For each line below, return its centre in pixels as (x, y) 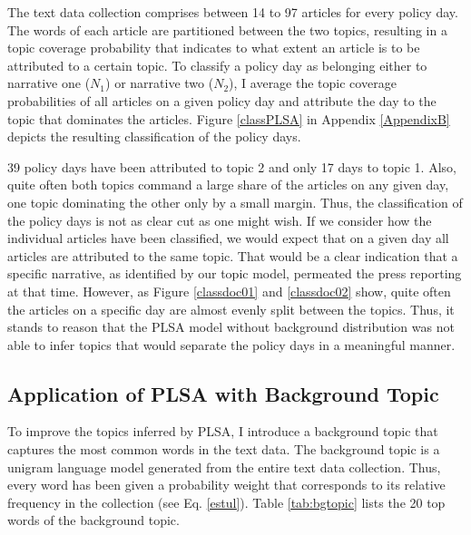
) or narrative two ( (160, 83)
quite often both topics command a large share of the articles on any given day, (228, 185)
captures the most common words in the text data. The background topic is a (224, 449)
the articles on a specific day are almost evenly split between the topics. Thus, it (231, 309)
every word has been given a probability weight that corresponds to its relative (226, 485)
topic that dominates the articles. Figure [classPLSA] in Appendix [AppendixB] (229, 118)
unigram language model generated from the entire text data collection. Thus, (224, 467)
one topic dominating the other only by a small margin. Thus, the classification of (235, 202)
